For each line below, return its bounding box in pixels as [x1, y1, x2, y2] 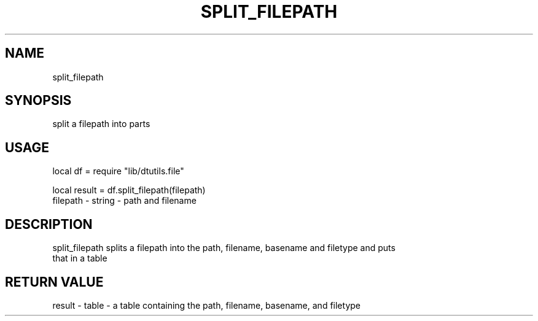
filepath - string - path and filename [52, 195, 197, 206]
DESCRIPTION [5, 216, 93, 232]
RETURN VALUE [5, 274, 104, 290]
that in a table [52, 253, 107, 264]
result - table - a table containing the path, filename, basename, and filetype [52, 300, 361, 311]
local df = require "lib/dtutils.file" [52, 166, 184, 177]
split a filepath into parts [52, 118, 150, 130]
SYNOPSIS [5, 93, 72, 109]
